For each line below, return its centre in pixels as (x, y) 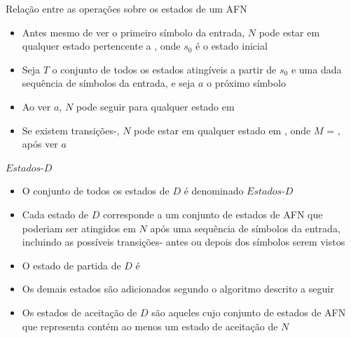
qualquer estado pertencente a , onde (101, 46)
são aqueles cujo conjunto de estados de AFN (249, 312)
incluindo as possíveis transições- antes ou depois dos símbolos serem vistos (184, 242)
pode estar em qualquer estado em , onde (222, 130)
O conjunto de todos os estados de (96, 191)
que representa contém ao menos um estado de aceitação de (150, 326)
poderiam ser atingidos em (79, 228)
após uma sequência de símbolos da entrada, (245, 228)
